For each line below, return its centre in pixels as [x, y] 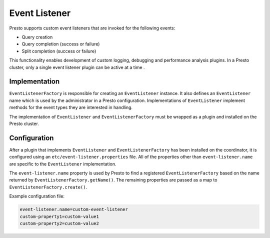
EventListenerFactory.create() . [48, 187]
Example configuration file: [37, 196]
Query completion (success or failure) [61, 44]
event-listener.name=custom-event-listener [74, 209]
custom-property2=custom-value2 [59, 223]
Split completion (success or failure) [59, 51]
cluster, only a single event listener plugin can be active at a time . [77, 67]
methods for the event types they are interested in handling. [71, 107]
